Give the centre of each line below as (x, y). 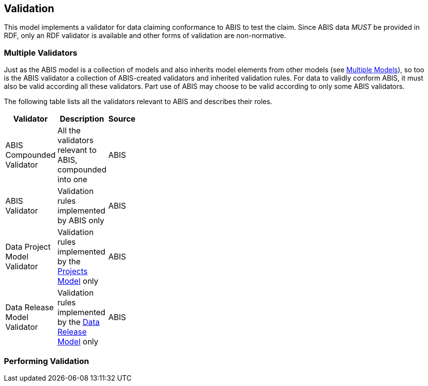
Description (82, 119)
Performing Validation (46, 361)
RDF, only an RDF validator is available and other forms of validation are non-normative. (145, 36)
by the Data (79, 322)
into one (72, 180)
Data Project (28, 247)
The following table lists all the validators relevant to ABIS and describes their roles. (138, 102)
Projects (72, 271)
